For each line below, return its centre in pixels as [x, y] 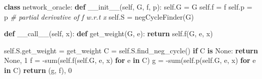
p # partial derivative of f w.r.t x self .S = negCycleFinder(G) [99, 16]
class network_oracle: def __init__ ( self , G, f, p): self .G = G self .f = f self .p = [128, 7]
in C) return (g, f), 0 [38, 70]
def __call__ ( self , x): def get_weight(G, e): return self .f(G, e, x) [109, 33]
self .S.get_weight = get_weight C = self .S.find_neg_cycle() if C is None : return [131, 50]
